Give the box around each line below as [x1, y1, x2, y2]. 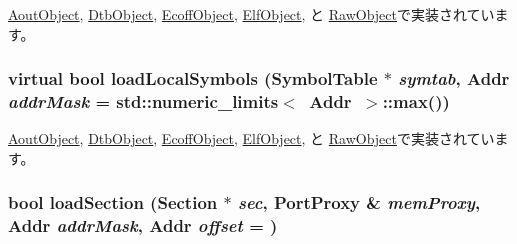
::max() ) [382, 89, 450, 114]
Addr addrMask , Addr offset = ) [8, 213, 278, 238]
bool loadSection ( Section [8, 190, 218, 215]
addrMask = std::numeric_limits [8, 89, 279, 114]
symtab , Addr [398, 66, 510, 91]
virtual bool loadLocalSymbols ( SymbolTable [8, 66, 378, 91]
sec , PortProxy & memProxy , [237, 190, 481, 215]
